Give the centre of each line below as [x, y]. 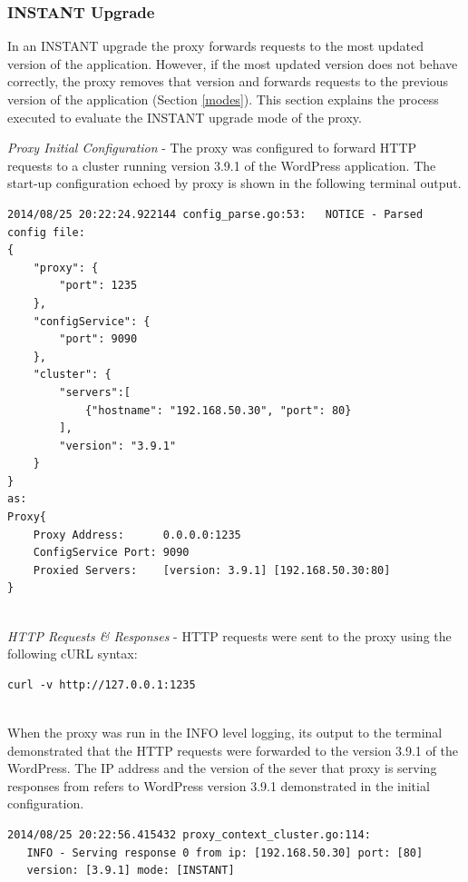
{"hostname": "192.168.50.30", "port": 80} [218, 410]
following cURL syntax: [73, 654]
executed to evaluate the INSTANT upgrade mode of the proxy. [185, 117]
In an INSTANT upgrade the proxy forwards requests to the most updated [216, 46]
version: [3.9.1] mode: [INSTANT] [131, 871]
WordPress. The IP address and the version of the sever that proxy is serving [222, 768]
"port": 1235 [98, 286]
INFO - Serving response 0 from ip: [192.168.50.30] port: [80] [225, 852]
